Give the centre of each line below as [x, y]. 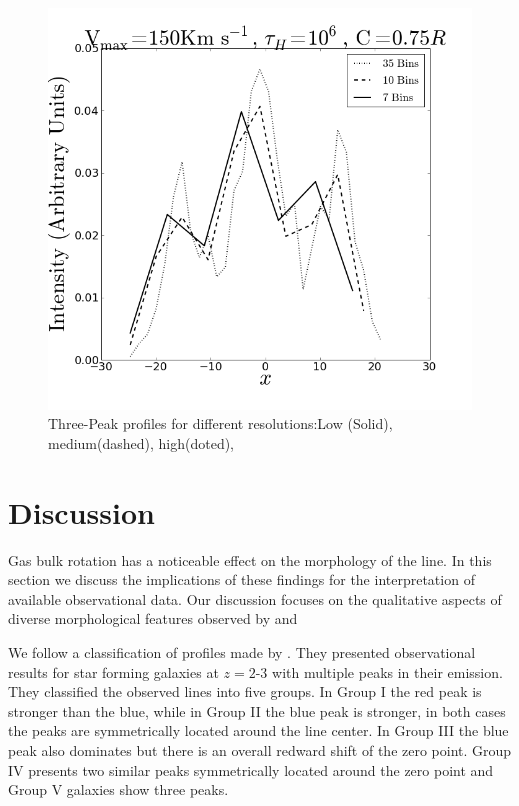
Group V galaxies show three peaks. [118, 789]
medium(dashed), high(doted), [141, 442]
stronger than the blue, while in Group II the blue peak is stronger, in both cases [257, 710]
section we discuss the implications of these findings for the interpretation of [241, 579]
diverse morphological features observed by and [153, 618]
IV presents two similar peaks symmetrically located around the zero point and [251, 769]
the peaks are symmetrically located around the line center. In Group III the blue [258, 730]
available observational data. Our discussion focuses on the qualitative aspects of [255, 598]
